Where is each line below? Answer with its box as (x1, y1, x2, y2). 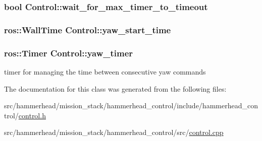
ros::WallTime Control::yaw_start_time (4, 23, 171, 36)
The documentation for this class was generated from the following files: (4, 83, 227, 94)
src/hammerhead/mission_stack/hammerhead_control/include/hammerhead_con (4, 100, 258, 111)
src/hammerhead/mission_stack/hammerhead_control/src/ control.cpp (4, 127, 224, 137)
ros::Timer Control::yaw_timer (4, 46, 133, 59)
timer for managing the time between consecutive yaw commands (4, 66, 206, 77)
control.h (18, 110, 46, 120)
